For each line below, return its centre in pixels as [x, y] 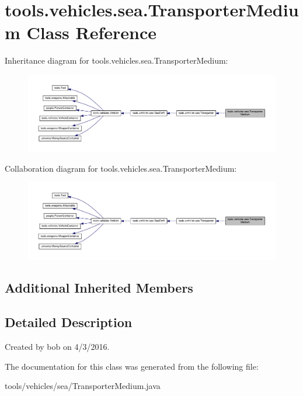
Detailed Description [69, 322]
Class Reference [92, 32]
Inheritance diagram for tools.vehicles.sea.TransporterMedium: [116, 60]
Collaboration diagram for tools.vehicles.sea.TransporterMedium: [121, 168]
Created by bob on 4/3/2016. [57, 347]
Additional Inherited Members [99, 288]
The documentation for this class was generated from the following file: [132, 366]
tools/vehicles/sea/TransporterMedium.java [83, 386]
